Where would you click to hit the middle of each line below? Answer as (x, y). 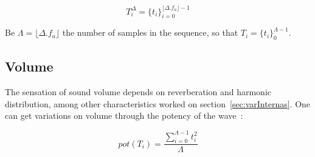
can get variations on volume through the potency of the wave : (124, 115)
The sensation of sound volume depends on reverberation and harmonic (138, 92)
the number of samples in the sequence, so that (150, 32)
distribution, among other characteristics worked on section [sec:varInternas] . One (158, 103)
